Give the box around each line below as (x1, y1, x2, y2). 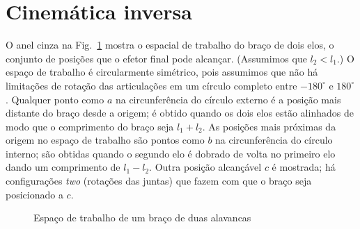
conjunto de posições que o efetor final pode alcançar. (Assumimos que (6, 51, 307, 65)
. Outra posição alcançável (149, 160, 262, 174)
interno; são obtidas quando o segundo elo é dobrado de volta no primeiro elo (6, 146, 336, 160)
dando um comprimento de (6, 160, 120, 174)
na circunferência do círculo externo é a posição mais (115, 92, 341, 106)
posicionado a (6, 187, 63, 201)
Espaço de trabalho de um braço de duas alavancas (33, 210, 251, 225)
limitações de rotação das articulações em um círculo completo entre (6, 78, 297, 92)
